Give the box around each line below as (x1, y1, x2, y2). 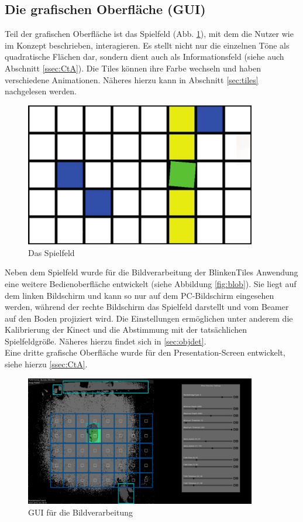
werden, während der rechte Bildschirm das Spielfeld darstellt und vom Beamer (5, 301, 289, 313)
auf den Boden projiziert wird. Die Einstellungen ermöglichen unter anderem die (5, 312, 293, 324)
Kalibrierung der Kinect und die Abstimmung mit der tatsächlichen (5, 323, 247, 336)
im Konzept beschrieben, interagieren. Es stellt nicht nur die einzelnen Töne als (5, 39, 290, 51)
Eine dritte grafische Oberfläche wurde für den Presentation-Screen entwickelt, (5, 346, 285, 359)
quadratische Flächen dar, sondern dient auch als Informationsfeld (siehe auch (5, 50, 284, 63)
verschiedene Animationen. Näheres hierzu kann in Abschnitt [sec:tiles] (5, 73, 259, 86)
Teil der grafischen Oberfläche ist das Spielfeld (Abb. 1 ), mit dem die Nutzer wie (5, 28, 294, 40)
